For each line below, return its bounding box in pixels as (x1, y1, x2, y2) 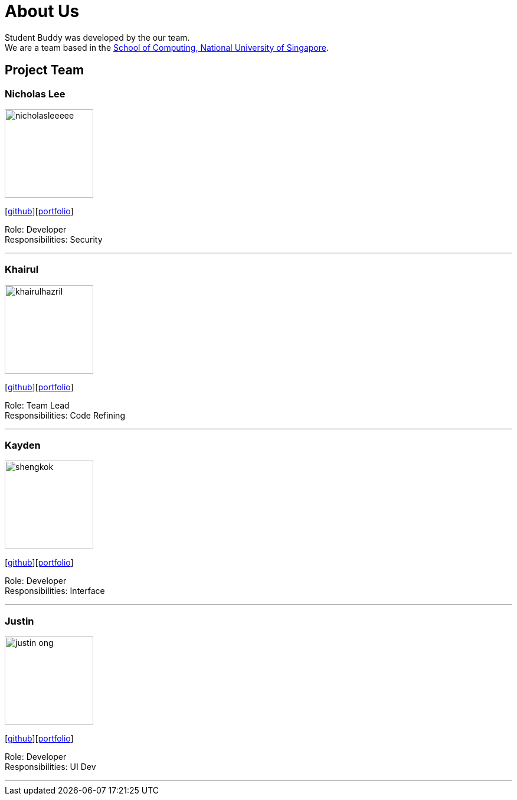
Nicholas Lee (5, 87, 66, 100)
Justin (5, 615, 34, 627)
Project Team (5, 63, 84, 78)
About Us (5, 1, 80, 21)
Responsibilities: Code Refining (5, 410, 125, 420)
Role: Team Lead (5, 400, 70, 410)
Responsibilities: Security (5, 234, 103, 244)
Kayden (5, 439, 41, 452)
